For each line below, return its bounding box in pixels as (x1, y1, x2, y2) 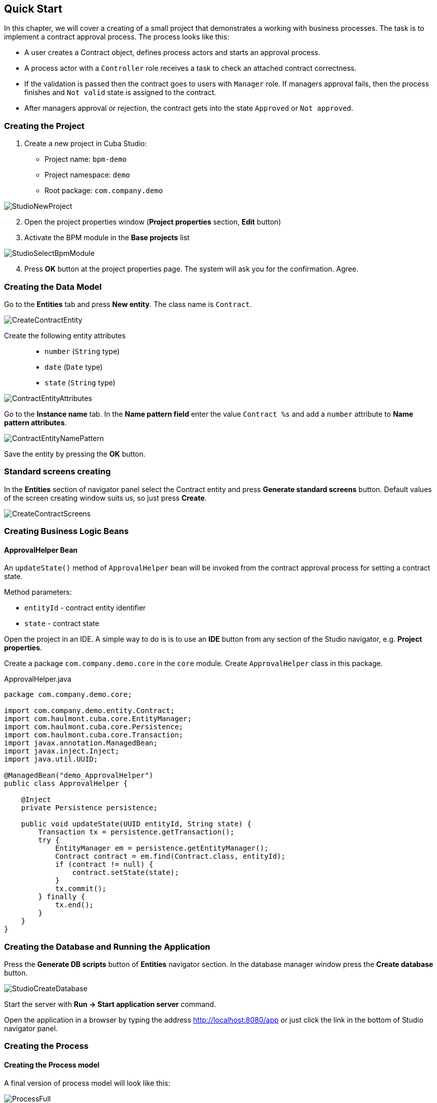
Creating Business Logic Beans (4, 526, 129, 537)
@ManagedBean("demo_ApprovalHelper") (4, 771, 154, 780)
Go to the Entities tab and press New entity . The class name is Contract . (4, 299, 252, 308)
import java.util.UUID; (4, 755, 98, 764)
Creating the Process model (4, 1061, 100, 1069)
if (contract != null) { (55, 860, 154, 869)
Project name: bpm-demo (45, 155, 127, 164)
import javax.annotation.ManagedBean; (4, 739, 158, 747)
